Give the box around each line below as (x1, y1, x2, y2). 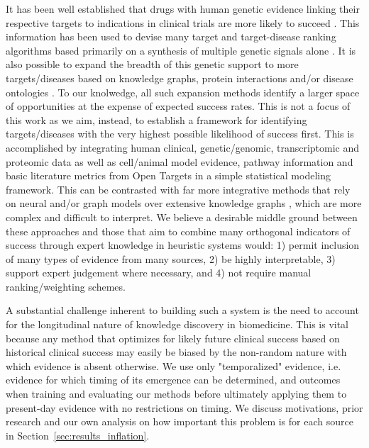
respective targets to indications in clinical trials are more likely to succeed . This (6, 15, 360, 30)
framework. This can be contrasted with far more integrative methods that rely (6, 181, 351, 196)
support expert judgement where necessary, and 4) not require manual (6, 265, 312, 280)
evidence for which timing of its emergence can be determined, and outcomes (6, 372, 341, 387)
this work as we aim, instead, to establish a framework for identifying (6, 112, 307, 127)
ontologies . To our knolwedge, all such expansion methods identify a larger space (6, 84, 360, 99)
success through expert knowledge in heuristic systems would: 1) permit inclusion (6, 237, 360, 252)
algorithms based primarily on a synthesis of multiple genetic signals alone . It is (6, 43, 356, 57)
